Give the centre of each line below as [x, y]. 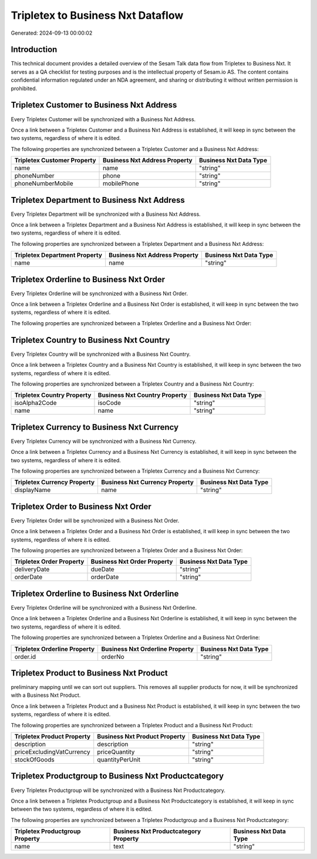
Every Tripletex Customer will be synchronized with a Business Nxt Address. [103, 119]
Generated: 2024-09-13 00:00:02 [52, 33]
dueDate [102, 569]
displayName [33, 490]
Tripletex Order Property [49, 561]
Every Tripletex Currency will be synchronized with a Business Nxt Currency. [104, 441]
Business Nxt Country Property [142, 395]
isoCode [109, 403]
